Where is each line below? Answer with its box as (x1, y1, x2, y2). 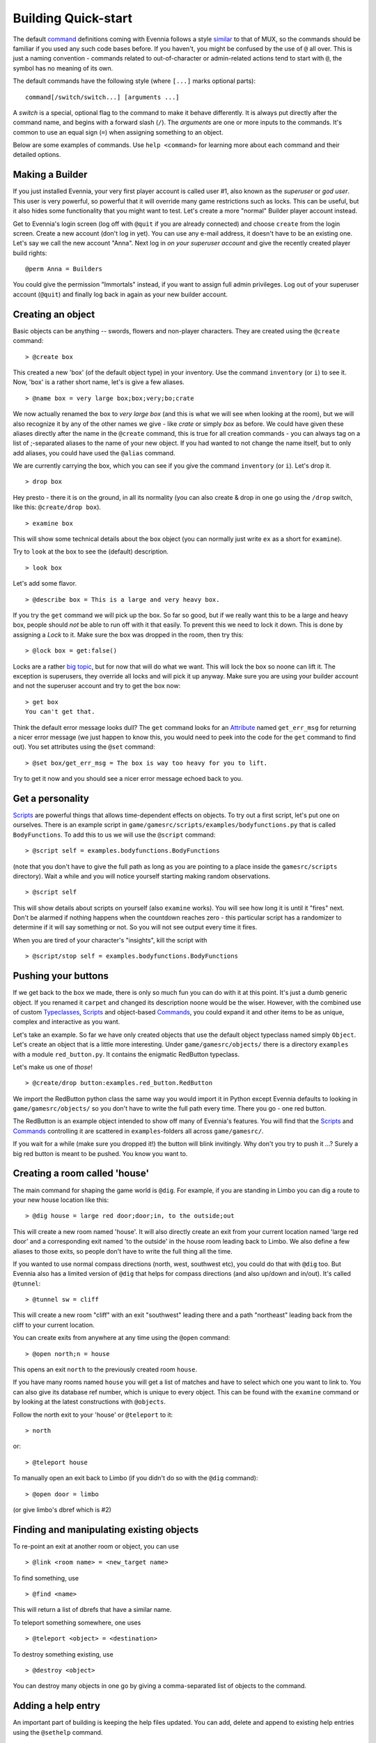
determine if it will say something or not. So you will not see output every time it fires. (13, 923, 258, 931)
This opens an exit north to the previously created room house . (13, 1365, 198, 1373)
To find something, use (13, 1574, 79, 1582)
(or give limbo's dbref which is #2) (13, 1505, 111, 1514)
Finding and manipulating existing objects (13, 1523, 199, 1535)
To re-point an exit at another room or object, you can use (13, 1542, 179, 1551)
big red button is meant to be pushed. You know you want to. (13, 1149, 188, 1157)
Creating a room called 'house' (13, 1168, 150, 1180)
